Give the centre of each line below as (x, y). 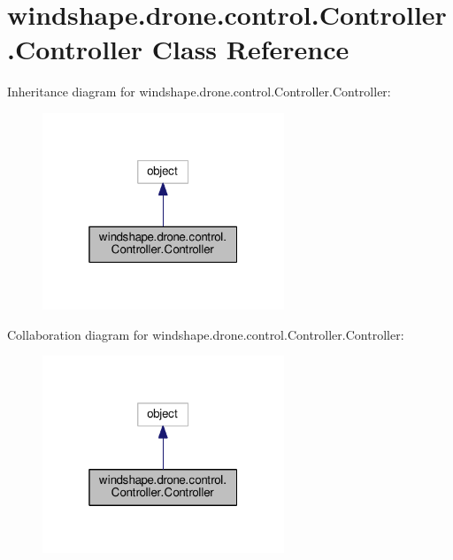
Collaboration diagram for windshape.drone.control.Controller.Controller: (206, 334)
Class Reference (250, 49)
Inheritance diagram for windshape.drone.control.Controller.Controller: (199, 92)
